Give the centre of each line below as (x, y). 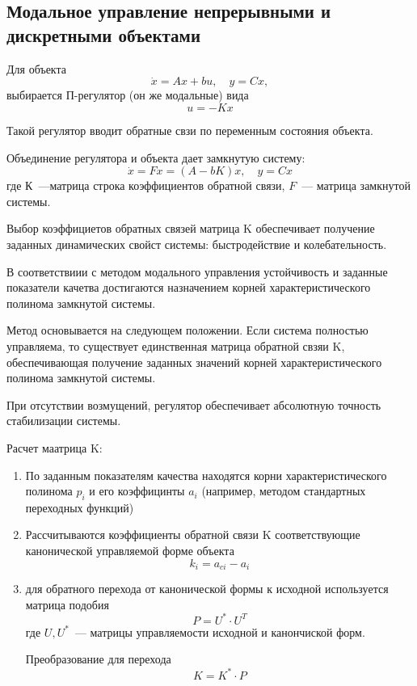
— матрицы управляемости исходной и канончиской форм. (220, 631)
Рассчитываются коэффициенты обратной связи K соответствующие (193, 534)
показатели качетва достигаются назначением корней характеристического (189, 287)
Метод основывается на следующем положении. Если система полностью (187, 330)
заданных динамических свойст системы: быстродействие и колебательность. (197, 244)
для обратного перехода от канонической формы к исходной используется (207, 589)
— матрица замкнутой (356, 185)
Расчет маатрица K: (55, 447)
